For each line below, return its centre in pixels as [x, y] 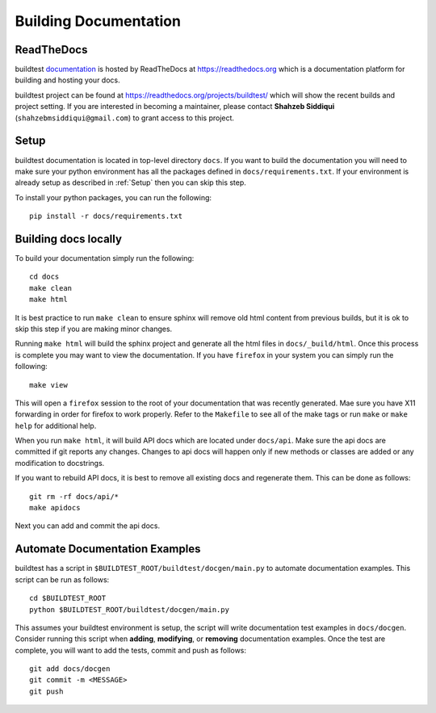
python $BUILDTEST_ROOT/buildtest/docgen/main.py [130, 609]
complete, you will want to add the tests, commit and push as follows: [130, 650]
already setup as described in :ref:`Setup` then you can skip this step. [130, 182]
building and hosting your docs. [67, 80]
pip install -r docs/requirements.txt [106, 216]
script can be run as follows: [62, 579]
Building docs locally [69, 239]
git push [46, 691]
